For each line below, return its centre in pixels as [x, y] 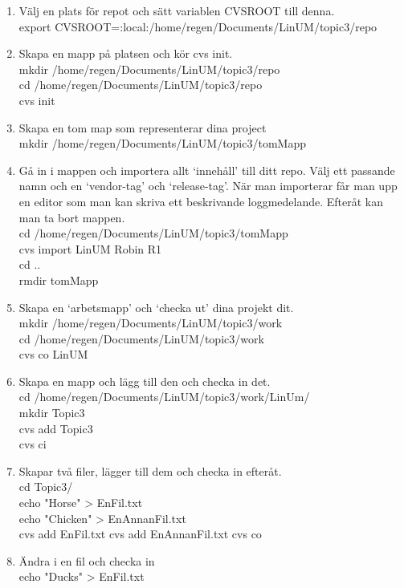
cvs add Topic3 [56, 428]
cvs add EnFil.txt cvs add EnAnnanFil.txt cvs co [140, 534]
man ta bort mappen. [72, 217]
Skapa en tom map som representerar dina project [143, 127]
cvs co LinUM [53, 354]
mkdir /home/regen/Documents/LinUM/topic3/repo [149, 69]
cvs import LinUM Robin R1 [90, 248]
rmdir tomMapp [59, 280]
